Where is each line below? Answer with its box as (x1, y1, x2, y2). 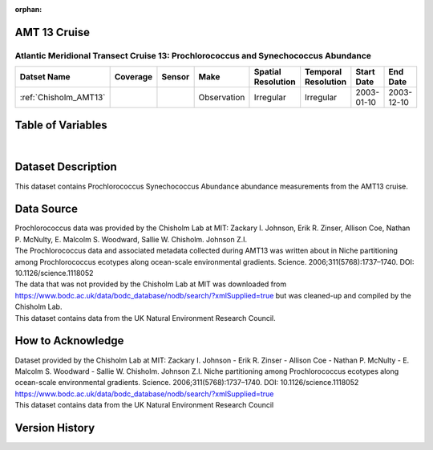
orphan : (14, 5, 42, 14)
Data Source (14, 202, 78, 216)
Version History (14, 421, 95, 435)
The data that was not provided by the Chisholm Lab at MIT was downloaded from (14, 279, 287, 289)
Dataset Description (14, 160, 117, 174)
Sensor (161, 71, 190, 83)
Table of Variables (14, 118, 107, 132)
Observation (198, 92, 245, 103)
